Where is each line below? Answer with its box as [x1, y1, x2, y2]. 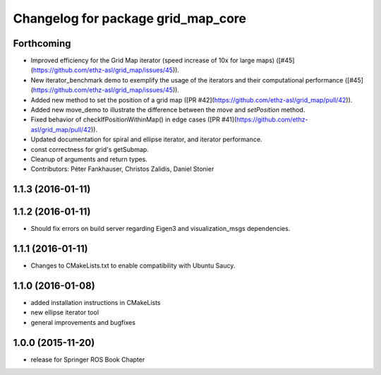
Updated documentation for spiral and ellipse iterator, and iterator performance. [30, 135, 262, 144]
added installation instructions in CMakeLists [30, 299, 161, 307]
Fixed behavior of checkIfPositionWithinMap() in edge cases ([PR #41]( [30, 115, 237, 124]
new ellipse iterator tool [30, 308, 99, 317]
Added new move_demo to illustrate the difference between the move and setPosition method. [30, 106, 306, 114]
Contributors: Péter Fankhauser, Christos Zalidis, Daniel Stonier [30, 165, 214, 173]
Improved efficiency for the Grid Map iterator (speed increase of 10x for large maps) [30, 56, 275, 65]
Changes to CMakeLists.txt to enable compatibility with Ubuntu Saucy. [30, 261, 236, 270]
